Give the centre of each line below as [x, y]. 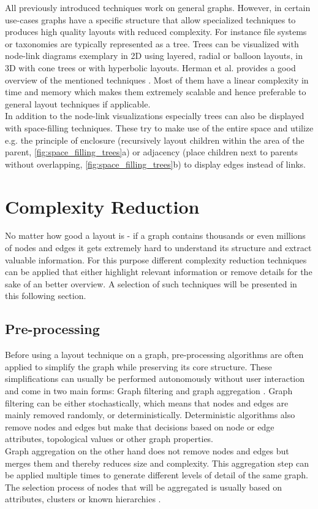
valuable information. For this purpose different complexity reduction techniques [156, 259]
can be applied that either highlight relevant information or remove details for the [159, 272]
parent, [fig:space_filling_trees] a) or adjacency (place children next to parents [152, 152]
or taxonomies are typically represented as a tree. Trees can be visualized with [152, 43]
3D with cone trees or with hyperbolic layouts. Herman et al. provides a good [150, 67]
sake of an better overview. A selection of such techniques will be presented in [151, 283]
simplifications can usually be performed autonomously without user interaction [155, 379]
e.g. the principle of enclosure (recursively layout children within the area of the [155, 140]
